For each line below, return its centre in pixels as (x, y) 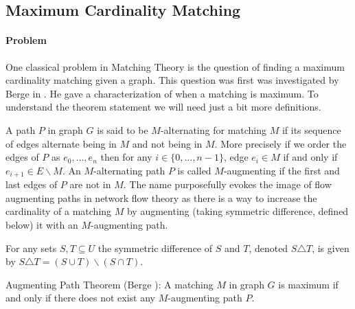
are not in (90, 184)
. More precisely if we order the (280, 143)
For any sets (31, 248)
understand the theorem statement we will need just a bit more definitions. (163, 107)
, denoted (268, 248)
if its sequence (311, 129)
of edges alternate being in (61, 143)
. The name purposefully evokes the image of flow (227, 184)
